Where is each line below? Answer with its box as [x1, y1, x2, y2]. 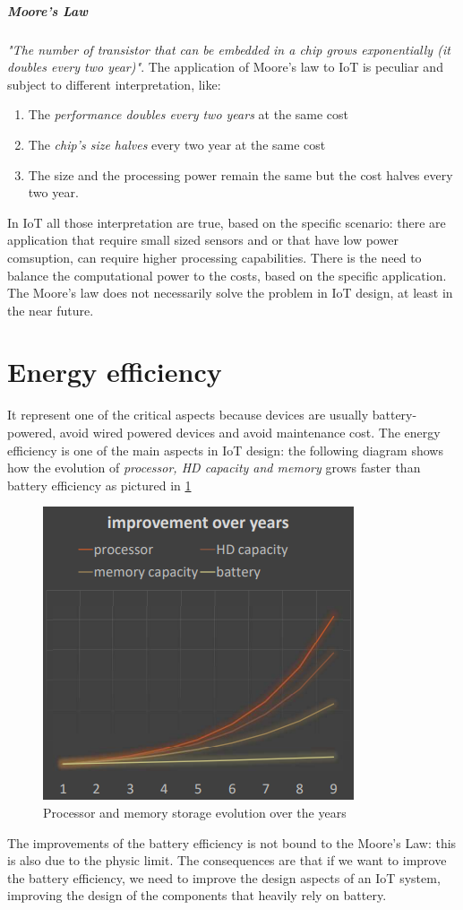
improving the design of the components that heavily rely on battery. [7, 886, 387, 905]
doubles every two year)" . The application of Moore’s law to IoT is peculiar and [7, 57, 443, 76]
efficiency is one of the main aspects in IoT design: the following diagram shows [7, 440, 443, 459]
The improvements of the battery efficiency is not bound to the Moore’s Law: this [7, 833, 457, 852]
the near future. [7, 300, 94, 319]
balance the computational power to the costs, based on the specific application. [7, 265, 447, 284]
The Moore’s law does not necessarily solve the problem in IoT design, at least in [7, 283, 453, 302]
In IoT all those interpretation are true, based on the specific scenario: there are [7, 212, 446, 231]
